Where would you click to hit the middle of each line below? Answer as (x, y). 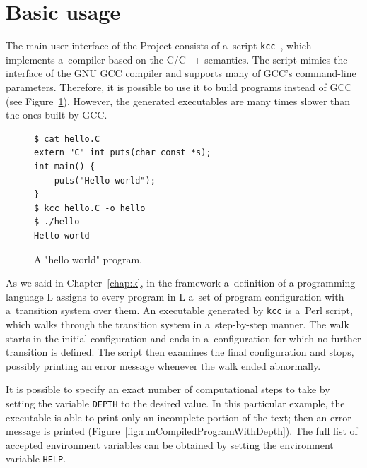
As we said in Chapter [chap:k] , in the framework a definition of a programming (181, 283)
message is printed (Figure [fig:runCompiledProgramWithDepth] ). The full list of (182, 431)
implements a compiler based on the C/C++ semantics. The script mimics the (177, 59)
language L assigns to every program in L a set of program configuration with (175, 296)
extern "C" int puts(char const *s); (123, 153)
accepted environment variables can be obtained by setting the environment (170, 444)
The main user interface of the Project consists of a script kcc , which (159, 46)
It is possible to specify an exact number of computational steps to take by (168, 389)
